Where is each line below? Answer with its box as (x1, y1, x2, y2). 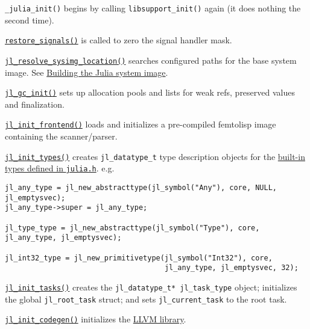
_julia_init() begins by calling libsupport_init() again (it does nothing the (5, 2, 301, 14)
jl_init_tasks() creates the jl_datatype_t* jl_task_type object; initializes (5, 280, 297, 293)
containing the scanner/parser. (5, 130, 118, 143)
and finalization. (5, 97, 65, 110)
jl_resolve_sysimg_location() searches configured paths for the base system (5, 54, 297, 66)
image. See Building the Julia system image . (5, 66, 168, 78)
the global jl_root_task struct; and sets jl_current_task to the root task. (5, 292, 287, 305)
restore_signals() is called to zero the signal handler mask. (5, 34, 232, 46)
